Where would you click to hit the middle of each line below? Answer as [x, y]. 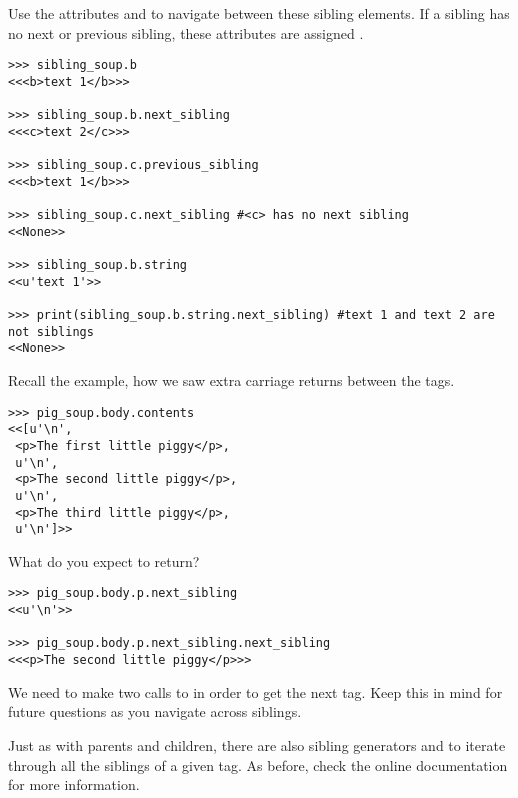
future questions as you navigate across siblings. [155, 711]
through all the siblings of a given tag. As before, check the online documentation [258, 764]
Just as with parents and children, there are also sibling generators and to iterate [257, 744]
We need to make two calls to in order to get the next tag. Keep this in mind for [255, 691]
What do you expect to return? [104, 560]
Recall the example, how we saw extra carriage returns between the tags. [231, 380]
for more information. [74, 784]
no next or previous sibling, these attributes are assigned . [186, 32]
